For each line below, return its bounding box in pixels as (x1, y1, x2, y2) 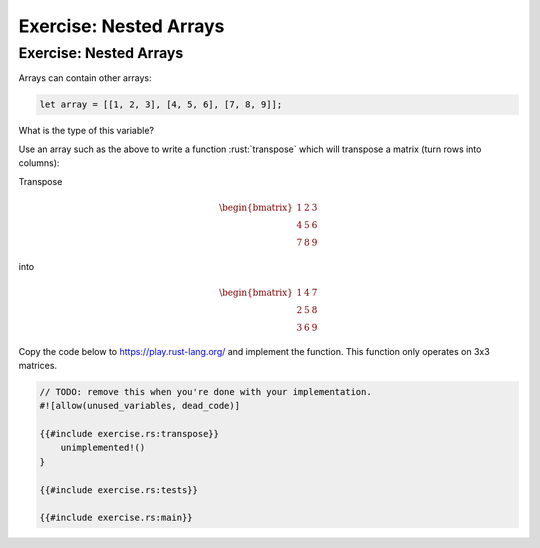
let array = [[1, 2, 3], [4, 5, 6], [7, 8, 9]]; (39, 99, 283, 110)
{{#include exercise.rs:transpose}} (39, 428, 220, 440)
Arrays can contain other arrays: (18, 72, 152, 84)
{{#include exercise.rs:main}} (39, 512, 194, 524)
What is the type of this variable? (18, 125, 155, 137)
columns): (18, 157, 60, 169)
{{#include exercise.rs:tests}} (39, 484, 199, 495)
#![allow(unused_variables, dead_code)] (39, 400, 240, 412)
